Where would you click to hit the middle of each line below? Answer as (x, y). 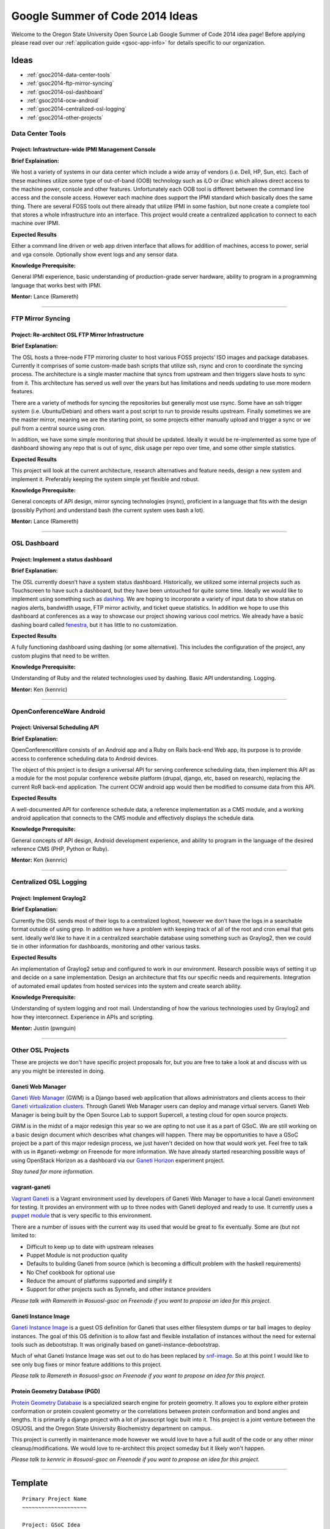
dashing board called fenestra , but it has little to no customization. (94, 624)
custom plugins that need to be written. (61, 656)
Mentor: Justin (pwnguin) (44, 1028)
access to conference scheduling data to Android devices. (85, 758)
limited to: (24, 1235)
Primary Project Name (54, 1499)
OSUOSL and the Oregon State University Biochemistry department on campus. (112, 1428)
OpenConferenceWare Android (58, 711)
